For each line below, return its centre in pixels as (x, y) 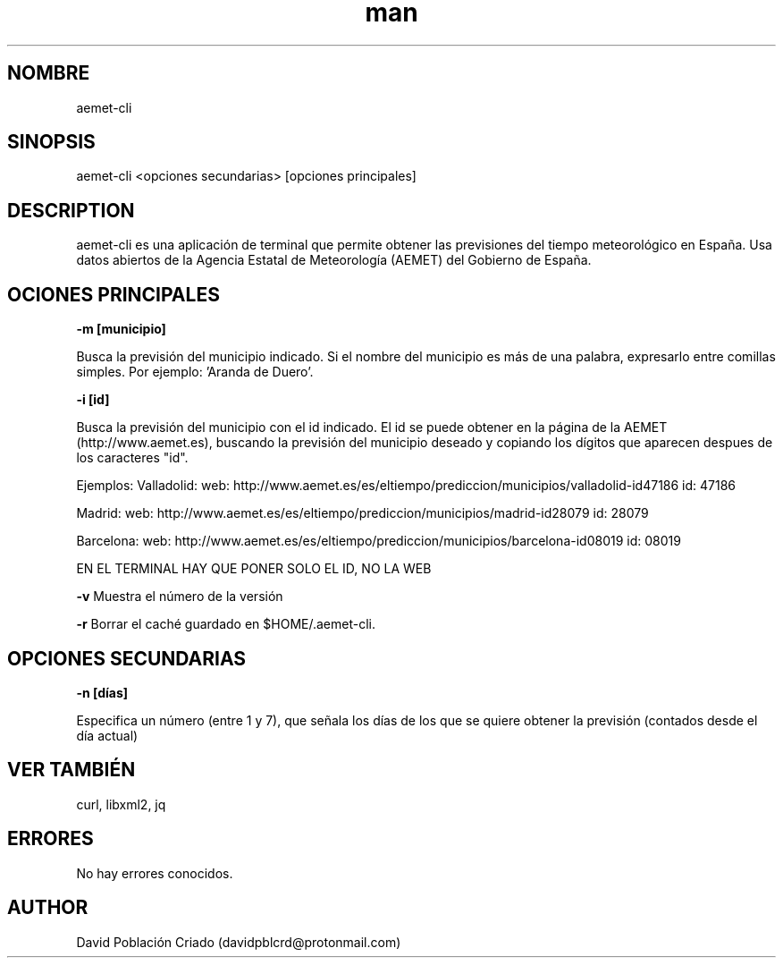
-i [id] (93, 400)
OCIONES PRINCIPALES (114, 294)
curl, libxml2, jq (121, 804)
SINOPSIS (51, 142)
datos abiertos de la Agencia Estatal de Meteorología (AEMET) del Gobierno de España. (334, 260)
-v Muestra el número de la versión (180, 597)
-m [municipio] (121, 329)
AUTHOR (48, 908)
